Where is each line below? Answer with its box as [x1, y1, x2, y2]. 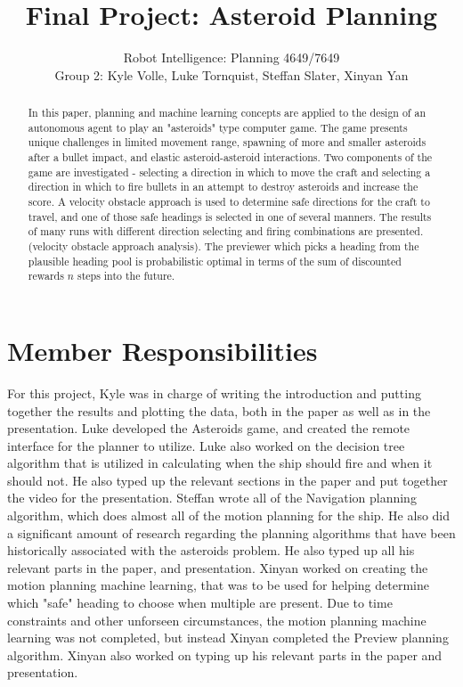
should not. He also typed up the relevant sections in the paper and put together [7, 470, 448, 489]
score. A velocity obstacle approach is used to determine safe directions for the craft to [28, 194, 430, 209]
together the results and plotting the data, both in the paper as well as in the [7, 401, 431, 420]
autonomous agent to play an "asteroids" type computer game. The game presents [28, 119, 408, 135]
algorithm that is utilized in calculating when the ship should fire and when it [7, 454, 433, 472]
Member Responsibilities [7, 331, 318, 368]
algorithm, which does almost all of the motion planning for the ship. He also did [7, 506, 451, 525]
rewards [28, 268, 64, 283]
